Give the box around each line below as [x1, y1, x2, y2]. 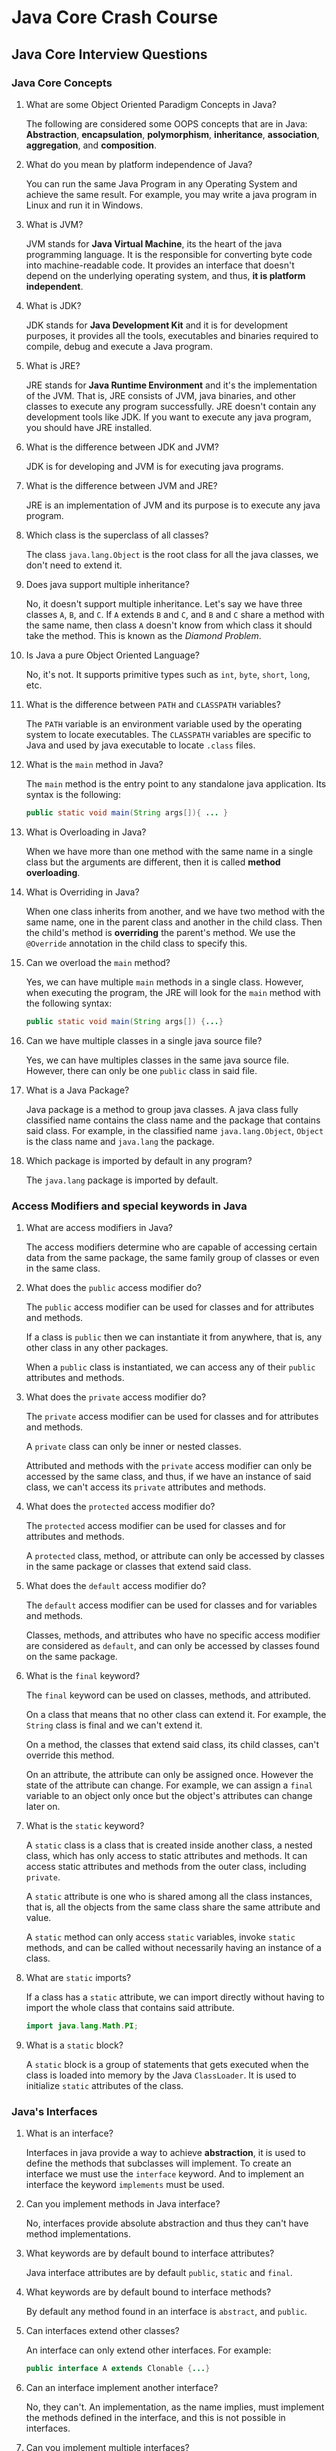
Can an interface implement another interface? [25, 2381, 219, 2393]
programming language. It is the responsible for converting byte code [25, 248, 313, 260]
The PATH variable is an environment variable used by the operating [25, 717, 303, 730]
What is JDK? [25, 299, 82, 311]
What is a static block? [25, 2039, 124, 2051]
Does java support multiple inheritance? [25, 578, 190, 590]
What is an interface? [25, 2127, 114, 2140]
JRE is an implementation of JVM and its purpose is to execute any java [25, 499, 321, 511]
